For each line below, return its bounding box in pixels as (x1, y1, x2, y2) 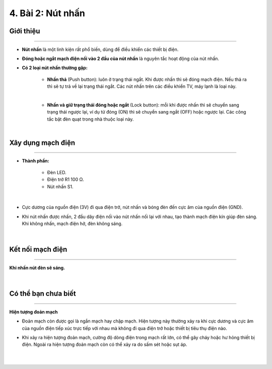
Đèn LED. (47, 169, 66, 175)
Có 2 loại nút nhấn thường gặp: (22, 65, 88, 71)
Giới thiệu (9, 27, 40, 35)
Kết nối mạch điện (9, 245, 67, 254)
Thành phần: (22, 158, 49, 164)
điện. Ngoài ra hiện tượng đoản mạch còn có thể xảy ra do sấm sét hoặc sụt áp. (22, 341, 187, 348)
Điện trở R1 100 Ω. (47, 177, 84, 183)
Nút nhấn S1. (47, 183, 74, 189)
